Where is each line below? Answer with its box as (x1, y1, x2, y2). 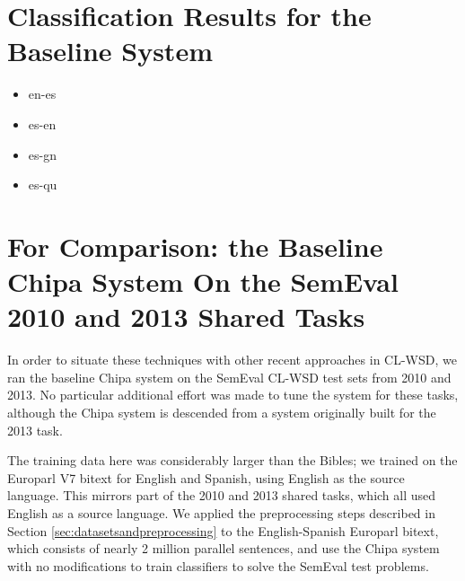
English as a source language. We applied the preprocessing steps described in (7, 503, 435, 522)
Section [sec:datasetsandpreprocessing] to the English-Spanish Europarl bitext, (7, 521, 439, 540)
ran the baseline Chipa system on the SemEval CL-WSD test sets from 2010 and (7, 367, 452, 386)
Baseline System (7, 32, 213, 69)
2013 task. (7, 420, 63, 439)
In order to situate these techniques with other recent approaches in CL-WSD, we (7, 350, 457, 369)
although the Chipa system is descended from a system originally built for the (7, 402, 436, 421)
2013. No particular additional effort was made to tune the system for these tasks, (7, 385, 459, 404)
